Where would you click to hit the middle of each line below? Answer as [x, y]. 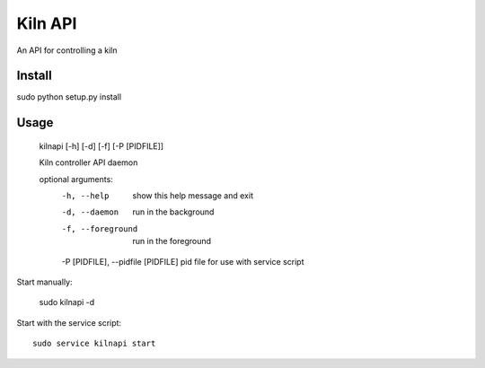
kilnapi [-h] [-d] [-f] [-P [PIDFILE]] [101, 146]
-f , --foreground [100, 228]
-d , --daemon [90, 212]
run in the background [173, 212]
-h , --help [85, 196]
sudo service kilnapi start [94, 344]
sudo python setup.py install [69, 97]
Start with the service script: [69, 322]
